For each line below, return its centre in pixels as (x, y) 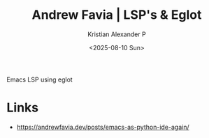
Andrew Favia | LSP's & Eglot (117, 15)
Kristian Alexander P (117, 34)
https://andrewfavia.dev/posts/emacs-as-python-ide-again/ (103, 127)
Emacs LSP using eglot (39, 79)
